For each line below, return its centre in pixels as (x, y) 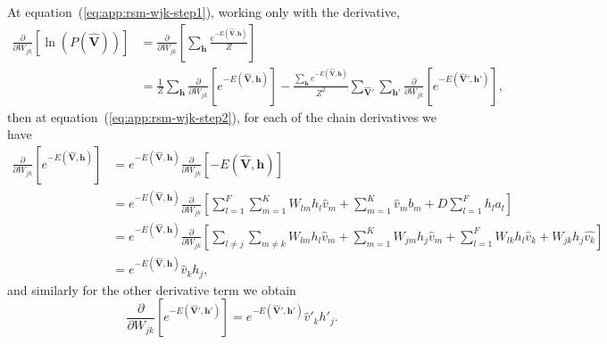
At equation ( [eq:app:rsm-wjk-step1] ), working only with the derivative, (204, 12)
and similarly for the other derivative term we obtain (152, 289)
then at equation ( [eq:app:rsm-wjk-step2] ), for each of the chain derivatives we (222, 116)
